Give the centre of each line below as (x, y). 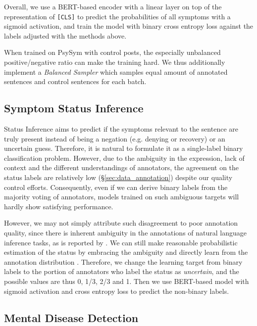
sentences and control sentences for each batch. (75, 81)
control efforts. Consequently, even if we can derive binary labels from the (116, 187)
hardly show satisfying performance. (59, 206)
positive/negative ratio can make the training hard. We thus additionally (115, 62)
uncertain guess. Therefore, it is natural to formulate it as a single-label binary (124, 148)
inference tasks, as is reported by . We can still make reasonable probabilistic (121, 242)
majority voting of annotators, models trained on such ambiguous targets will (122, 197)
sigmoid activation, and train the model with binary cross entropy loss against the (129, 26)
